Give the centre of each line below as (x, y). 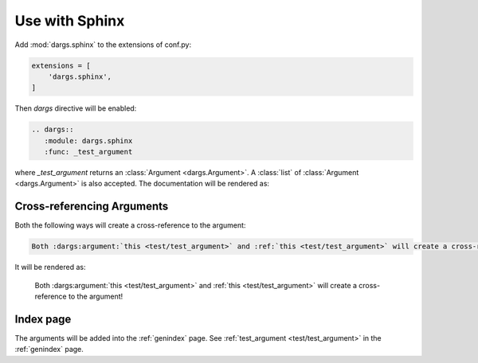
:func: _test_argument (88, 152)
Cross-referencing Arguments (92, 207)
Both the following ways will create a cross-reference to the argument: (130, 225)
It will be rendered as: (50, 267)
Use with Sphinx (70, 21)
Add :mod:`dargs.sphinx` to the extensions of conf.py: (103, 45)
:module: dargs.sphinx (88, 141)
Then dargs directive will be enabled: (76, 108)
